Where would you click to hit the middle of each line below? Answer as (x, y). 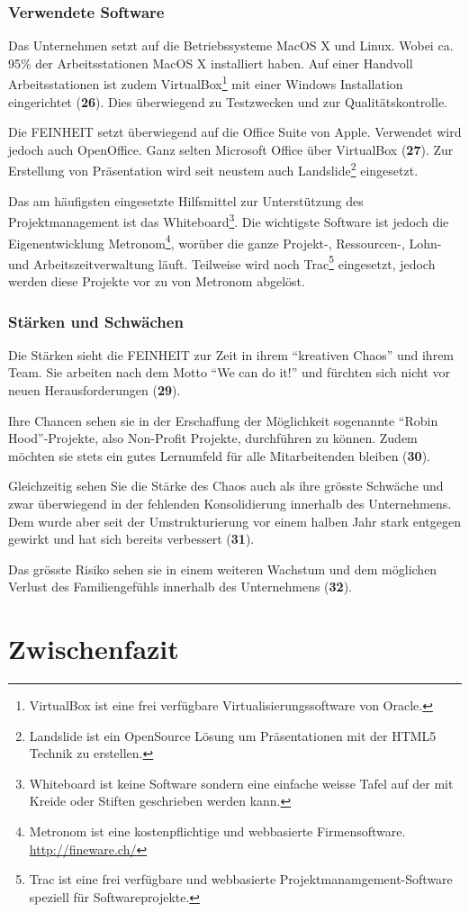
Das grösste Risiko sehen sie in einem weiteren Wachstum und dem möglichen (223, 569)
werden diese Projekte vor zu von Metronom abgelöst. (157, 281)
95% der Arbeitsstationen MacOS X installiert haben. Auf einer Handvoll (211, 63)
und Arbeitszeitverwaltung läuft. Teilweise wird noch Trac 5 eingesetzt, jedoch (222, 262)
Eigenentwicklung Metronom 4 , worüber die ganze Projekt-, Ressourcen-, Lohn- (225, 241)
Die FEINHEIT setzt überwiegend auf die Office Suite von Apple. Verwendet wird (235, 132)
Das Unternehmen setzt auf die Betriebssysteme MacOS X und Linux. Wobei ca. (231, 45)
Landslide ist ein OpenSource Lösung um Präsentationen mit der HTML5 (233, 735)
